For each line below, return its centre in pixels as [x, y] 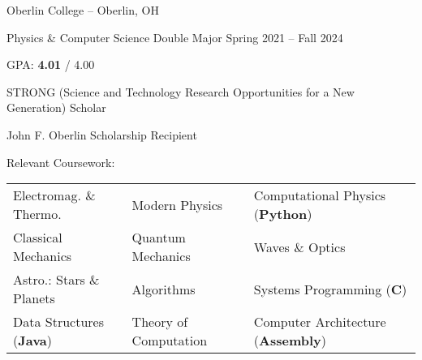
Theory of [160, 322]
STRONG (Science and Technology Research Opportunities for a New [181, 91]
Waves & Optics [299, 246]
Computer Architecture [320, 322]
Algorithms [164, 289]
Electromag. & [54, 195]
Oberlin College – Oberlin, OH [83, 10]
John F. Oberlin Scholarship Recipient [102, 134]
